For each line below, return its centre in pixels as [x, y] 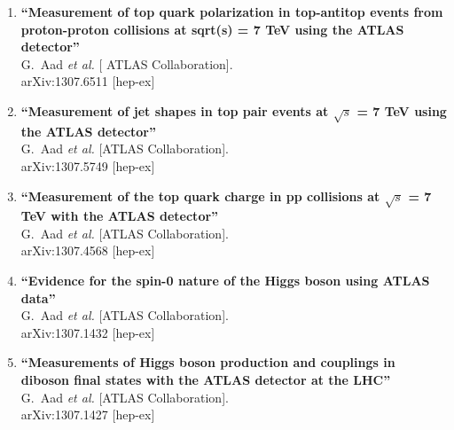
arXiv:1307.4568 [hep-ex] [88, 250]
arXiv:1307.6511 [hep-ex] [88, 81]
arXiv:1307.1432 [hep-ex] [88, 332]
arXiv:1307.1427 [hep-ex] [88, 414]
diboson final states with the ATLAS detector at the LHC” [206, 380]
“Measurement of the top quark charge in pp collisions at [200, 195]
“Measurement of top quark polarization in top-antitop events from [232, 12]
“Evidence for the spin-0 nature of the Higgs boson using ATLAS [225, 281]
